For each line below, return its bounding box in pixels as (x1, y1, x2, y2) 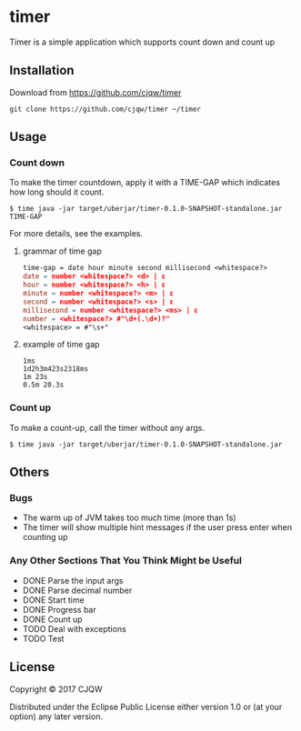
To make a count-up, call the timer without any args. (9, 422, 205, 433)
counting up (22, 532, 68, 543)
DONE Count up (22, 614, 84, 625)
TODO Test (22, 633, 65, 644)
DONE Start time (22, 594, 85, 606)
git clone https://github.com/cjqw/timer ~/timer (9, 105, 202, 114)
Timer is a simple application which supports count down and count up (9, 36, 276, 47)
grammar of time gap (22, 245, 102, 256)
